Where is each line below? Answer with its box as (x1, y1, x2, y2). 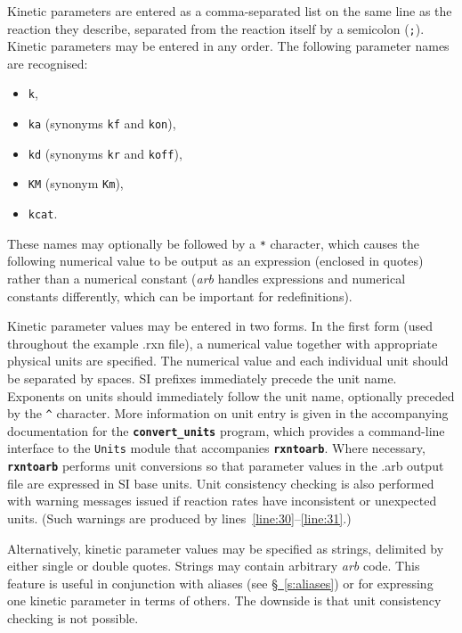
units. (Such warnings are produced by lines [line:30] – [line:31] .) (7, 508, 352, 527)
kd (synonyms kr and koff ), (28, 144, 182, 162)
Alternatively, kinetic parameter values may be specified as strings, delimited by (7, 538, 444, 557)
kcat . (28, 204, 58, 223)
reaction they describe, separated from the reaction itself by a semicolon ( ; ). (7, 19, 425, 37)
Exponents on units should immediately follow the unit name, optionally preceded (7, 386, 455, 405)
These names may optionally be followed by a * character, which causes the (7, 234, 419, 252)
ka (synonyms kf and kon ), (28, 114, 176, 133)
